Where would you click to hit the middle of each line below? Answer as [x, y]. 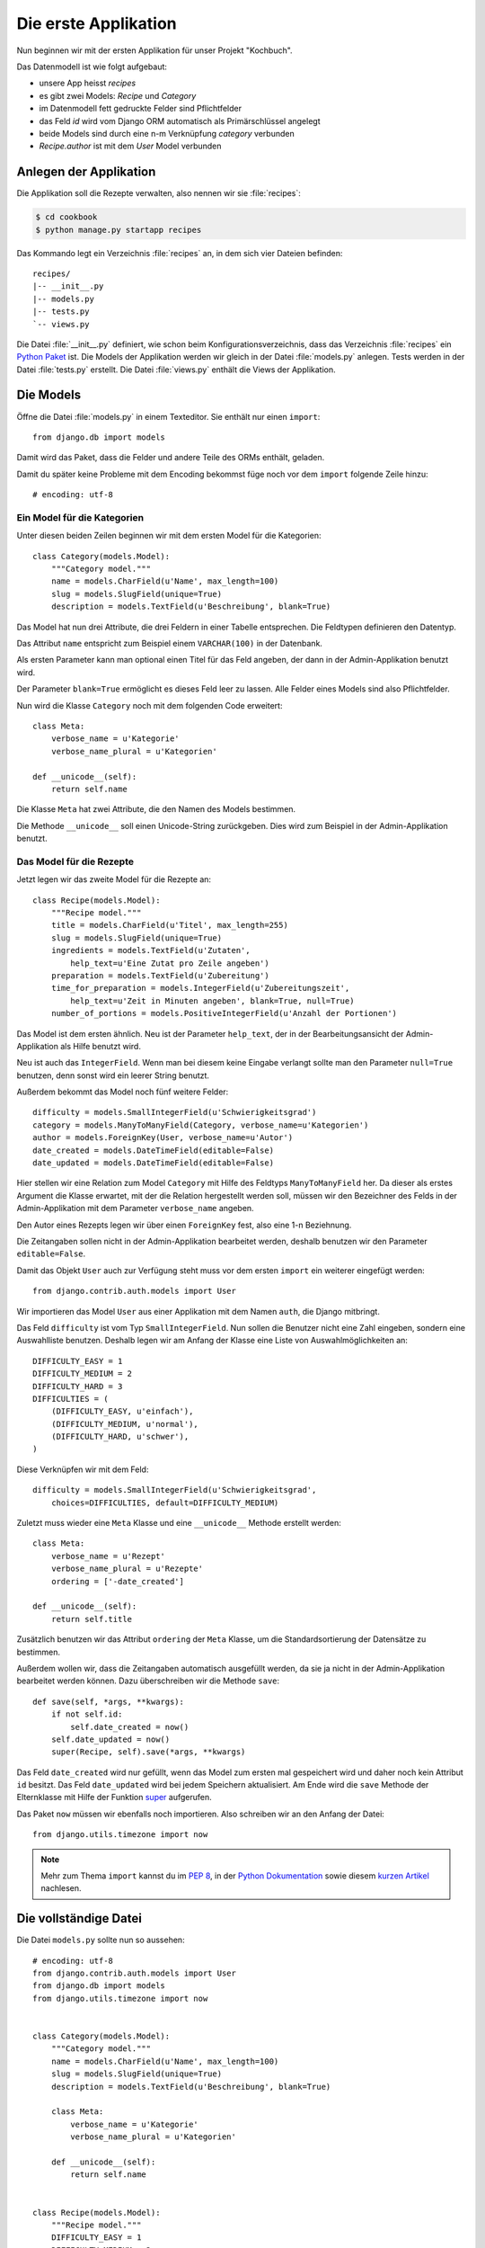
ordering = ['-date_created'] [117, 1581]
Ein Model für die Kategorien [80, 517]
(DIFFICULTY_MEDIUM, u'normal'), [125, 1424]
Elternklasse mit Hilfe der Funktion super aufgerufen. [115, 1798]
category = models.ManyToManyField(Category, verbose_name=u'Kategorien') [201, 1125]
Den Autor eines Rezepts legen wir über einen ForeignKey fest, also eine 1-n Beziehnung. [184, 1225]
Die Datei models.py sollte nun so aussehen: [101, 1940]
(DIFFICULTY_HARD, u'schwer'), [120, 1437]
